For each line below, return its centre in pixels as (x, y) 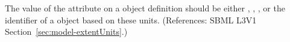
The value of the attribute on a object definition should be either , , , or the (145, 8)
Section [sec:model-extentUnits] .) (66, 31)
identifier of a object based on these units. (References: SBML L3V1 (131, 19)
